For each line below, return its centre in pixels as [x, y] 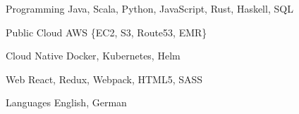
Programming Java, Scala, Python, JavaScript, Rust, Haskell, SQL [149, 8]
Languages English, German [66, 102]
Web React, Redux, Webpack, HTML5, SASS [104, 79]
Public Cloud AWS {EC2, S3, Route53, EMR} [106, 32]
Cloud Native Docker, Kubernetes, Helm [93, 56]
